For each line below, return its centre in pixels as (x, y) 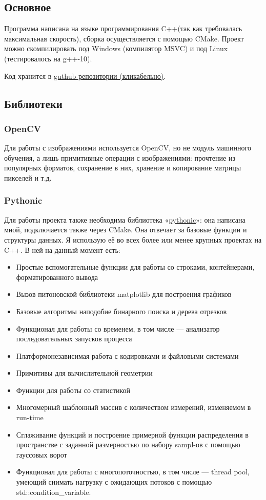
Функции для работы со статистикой (73, 390)
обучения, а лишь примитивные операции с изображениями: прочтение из (120, 157)
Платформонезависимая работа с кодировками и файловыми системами (127, 355)
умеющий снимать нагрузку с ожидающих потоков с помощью (114, 482)
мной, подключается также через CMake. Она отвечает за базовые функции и (126, 230)
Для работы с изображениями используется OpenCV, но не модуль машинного (128, 148)
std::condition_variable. (54, 492)
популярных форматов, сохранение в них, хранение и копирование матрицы (123, 168)
